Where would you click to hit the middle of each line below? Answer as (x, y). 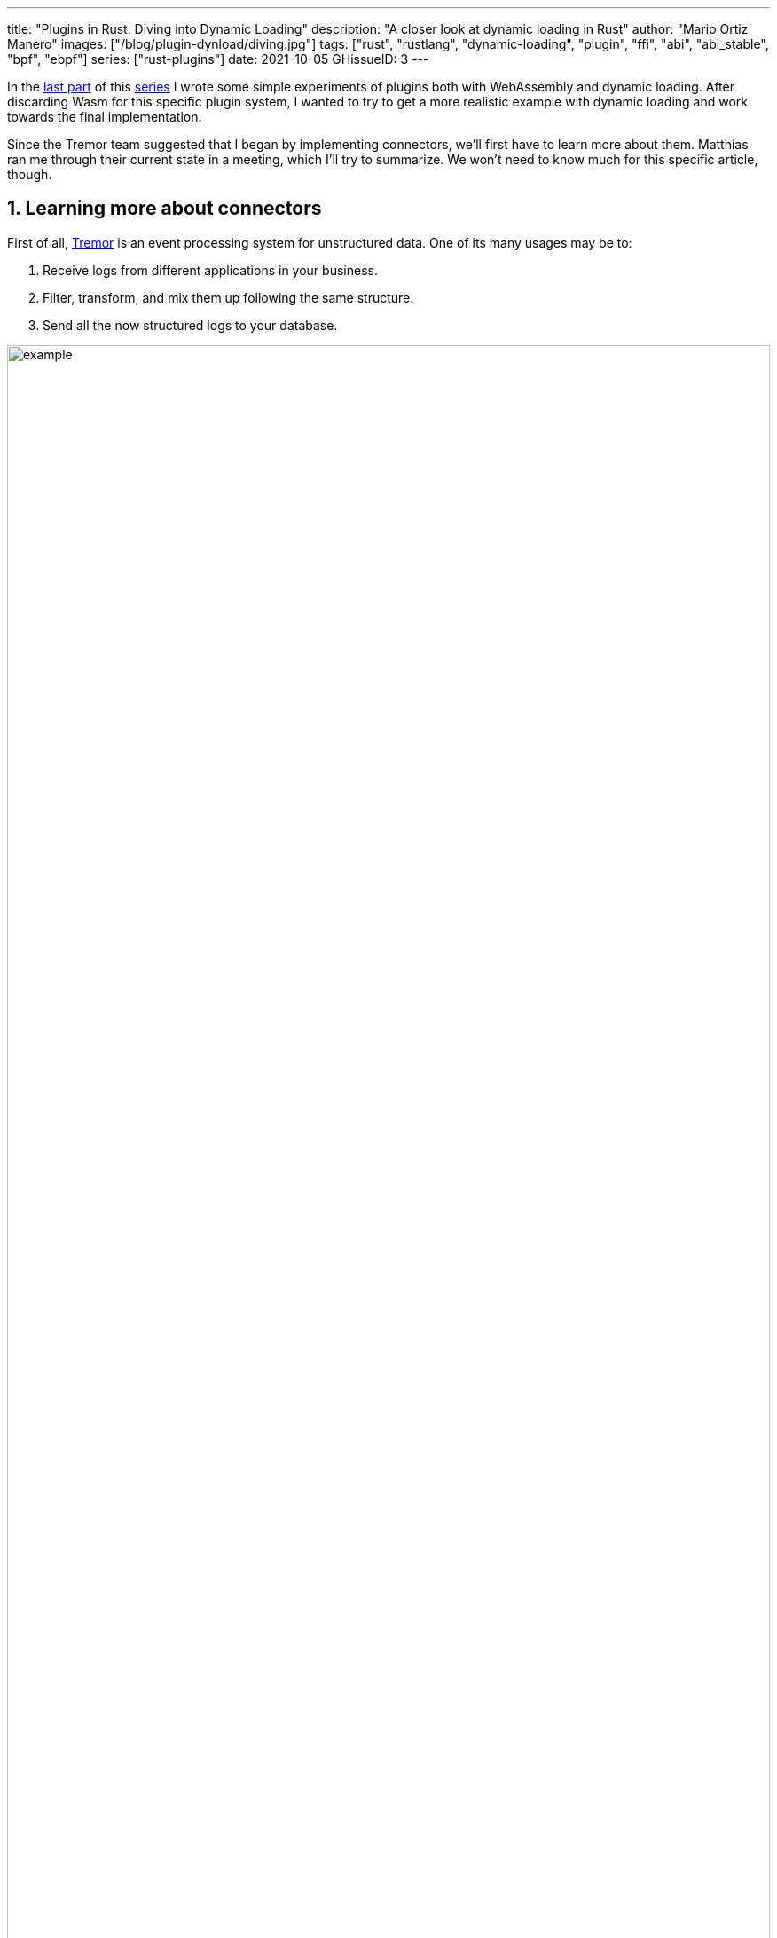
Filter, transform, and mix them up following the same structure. (228, 297)
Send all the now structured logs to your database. (190, 325)
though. (30, 174)
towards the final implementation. (105, 117)
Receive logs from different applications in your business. (210, 270)
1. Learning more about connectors (165, 209)
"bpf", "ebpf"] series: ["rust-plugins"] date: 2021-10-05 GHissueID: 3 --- (218, 59)
